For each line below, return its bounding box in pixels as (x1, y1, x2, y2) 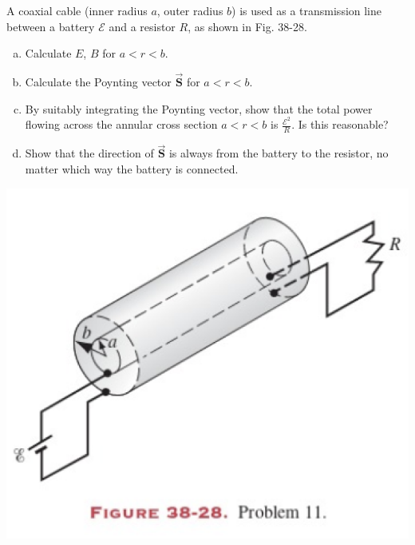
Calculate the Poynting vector (25, 74, 172, 90)
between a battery (6, 18, 95, 34)
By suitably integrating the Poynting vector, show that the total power (25, 100, 373, 117)
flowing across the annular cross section (25, 116, 218, 133)
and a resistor (109, 18, 176, 34)
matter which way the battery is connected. (25, 160, 239, 177)
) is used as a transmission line (231, 2, 382, 18)
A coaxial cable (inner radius (6, 2, 148, 18)
